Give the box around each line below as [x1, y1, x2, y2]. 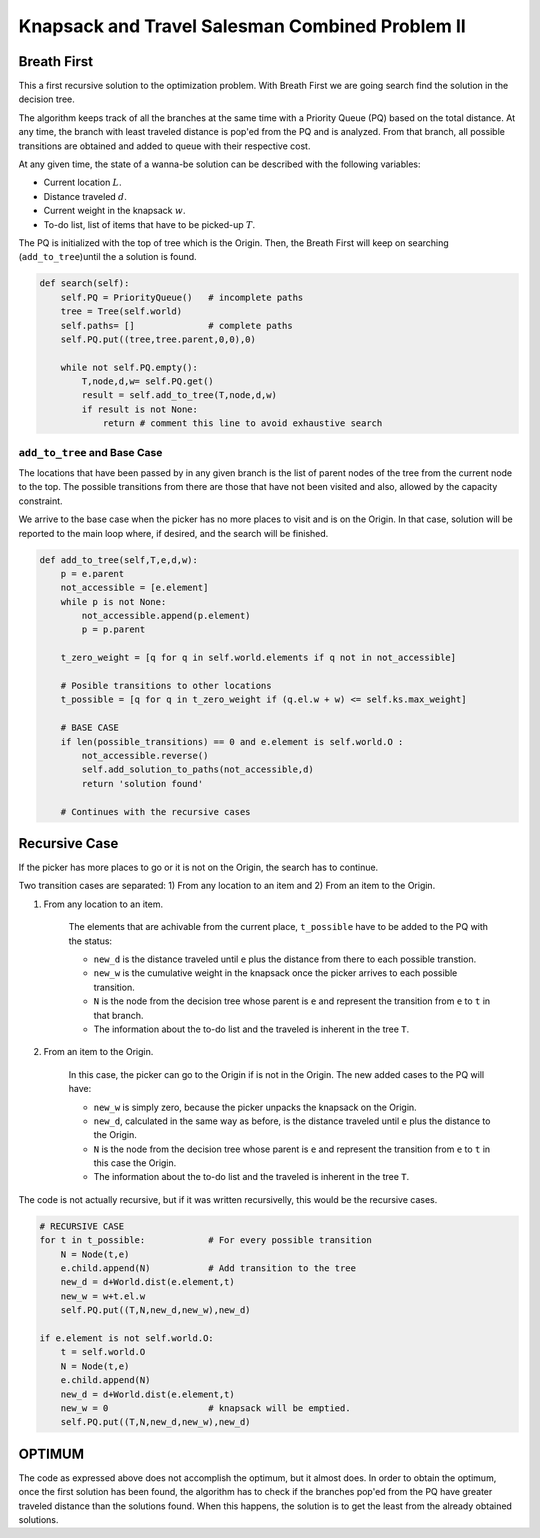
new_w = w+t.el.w [60, 1290, 146, 1302]
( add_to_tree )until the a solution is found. [18, 251, 197, 263]
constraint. [18, 495, 64, 507]
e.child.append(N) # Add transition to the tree [60, 1263, 357, 1274]
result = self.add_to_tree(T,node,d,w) [81, 390, 277, 401]
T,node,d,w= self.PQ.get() [81, 376, 214, 387]
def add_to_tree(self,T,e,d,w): [39, 554, 199, 565]
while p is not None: [60, 596, 167, 607]
